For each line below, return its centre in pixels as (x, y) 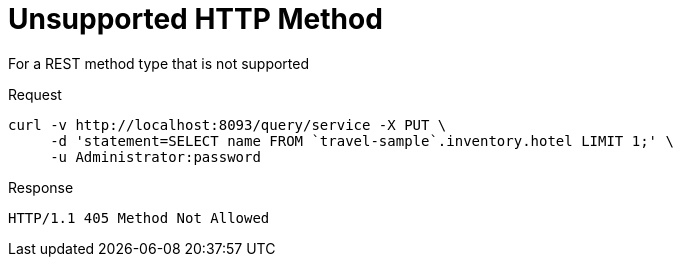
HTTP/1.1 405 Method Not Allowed (139, 217)
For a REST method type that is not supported (159, 63)
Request (35, 94)
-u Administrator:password (155, 156)
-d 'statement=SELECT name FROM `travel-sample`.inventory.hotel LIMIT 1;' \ (362, 140)
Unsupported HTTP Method (195, 19)
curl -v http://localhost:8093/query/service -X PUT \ (227, 124)
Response (41, 187)
